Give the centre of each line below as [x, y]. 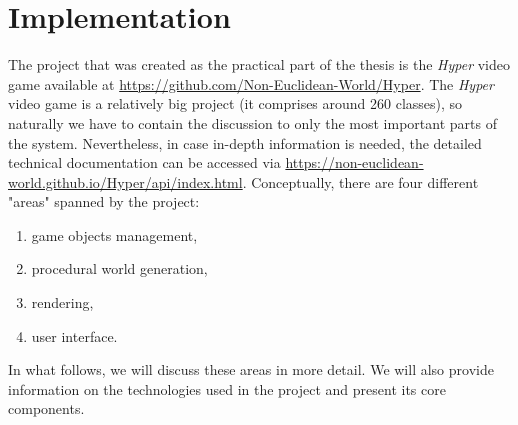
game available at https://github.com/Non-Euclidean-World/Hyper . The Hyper [251, 83]
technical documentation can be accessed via [144, 162]
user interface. [74, 335]
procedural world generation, [119, 268]
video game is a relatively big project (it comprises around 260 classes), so [235, 103]
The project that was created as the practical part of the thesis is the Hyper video [259, 64]
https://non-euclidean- [354, 162]
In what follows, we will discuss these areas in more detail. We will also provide [251, 369]
